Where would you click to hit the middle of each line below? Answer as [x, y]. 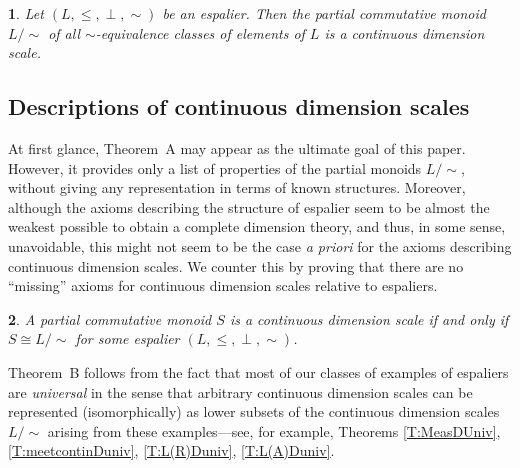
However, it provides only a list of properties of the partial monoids [215, 167]
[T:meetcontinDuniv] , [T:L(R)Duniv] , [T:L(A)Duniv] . [171, 450]
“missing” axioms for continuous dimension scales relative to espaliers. [223, 285]
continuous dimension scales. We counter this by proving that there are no [236, 265]
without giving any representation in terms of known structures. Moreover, [237, 187]
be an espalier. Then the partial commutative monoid [324, 13]
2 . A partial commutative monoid [110, 318]
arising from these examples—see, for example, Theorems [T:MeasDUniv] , [274, 430]
